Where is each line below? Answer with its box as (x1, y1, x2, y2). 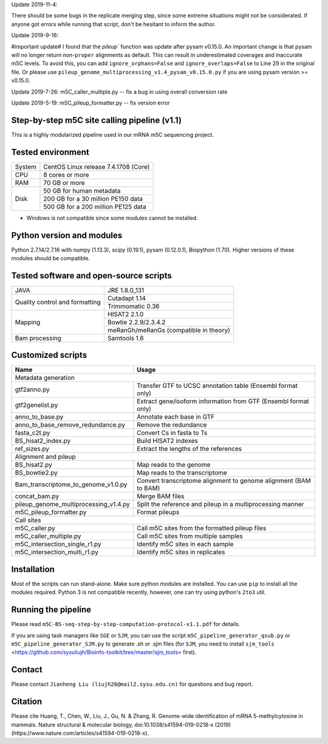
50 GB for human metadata (43, 186, 121, 195)
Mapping (15, 318, 41, 326)
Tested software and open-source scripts (11, 270, 173, 281)
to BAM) (137, 484, 160, 492)
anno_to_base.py (15, 413, 64, 421)
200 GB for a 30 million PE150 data (43, 195, 143, 203)
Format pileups (137, 508, 180, 517)
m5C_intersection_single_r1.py (15, 540, 101, 548)
